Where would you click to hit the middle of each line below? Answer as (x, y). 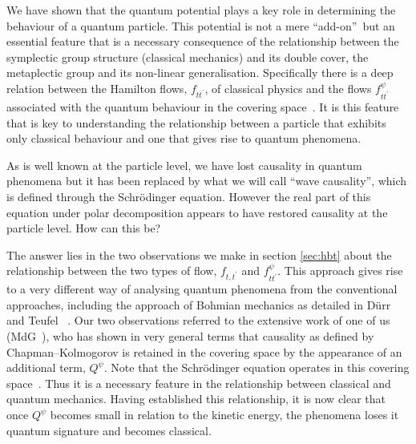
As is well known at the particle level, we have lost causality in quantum (184, 165)
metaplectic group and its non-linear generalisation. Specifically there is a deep (200, 73)
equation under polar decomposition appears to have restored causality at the (197, 212)
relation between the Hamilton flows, (97, 88)
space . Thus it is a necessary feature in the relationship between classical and (199, 383)
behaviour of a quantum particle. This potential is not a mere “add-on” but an (201, 25)
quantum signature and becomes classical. (109, 430)
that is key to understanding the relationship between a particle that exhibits (196, 122)
